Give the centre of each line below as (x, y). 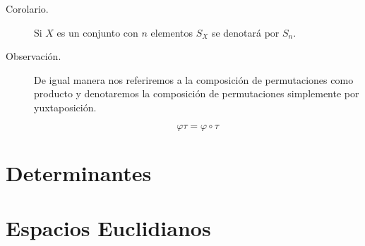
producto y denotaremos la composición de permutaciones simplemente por (197, 93)
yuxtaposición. (65, 107)
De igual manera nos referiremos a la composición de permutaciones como (194, 79)
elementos (172, 32)
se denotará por (245, 32)
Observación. (34, 56)
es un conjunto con (97, 32)
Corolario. (27, 8)
